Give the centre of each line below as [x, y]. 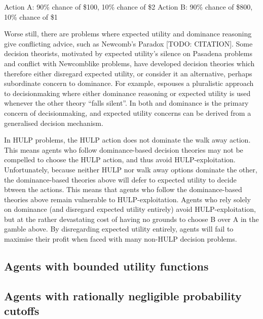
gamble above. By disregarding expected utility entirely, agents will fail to [119, 229]
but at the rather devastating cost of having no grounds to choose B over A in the [131, 219]
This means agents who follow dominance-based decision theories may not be [124, 149]
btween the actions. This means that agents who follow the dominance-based [123, 189]
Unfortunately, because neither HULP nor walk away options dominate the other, [131, 169]
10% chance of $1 [31, 16]
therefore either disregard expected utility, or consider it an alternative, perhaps [128, 73]
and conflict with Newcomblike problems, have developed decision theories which [129, 63]
